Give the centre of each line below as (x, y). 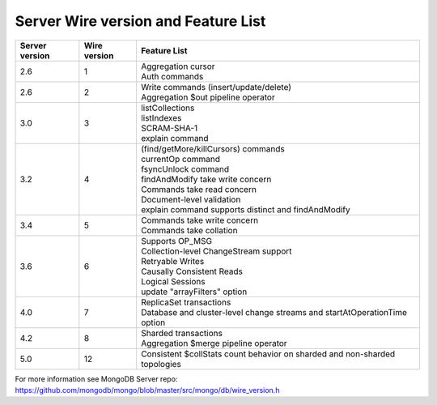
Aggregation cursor (178, 66)
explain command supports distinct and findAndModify (246, 209)
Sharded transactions (181, 333)
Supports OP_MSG (176, 241)
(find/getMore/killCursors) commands (212, 148)
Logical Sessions (173, 281)
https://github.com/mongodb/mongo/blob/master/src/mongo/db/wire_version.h (147, 390)
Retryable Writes (172, 261)
